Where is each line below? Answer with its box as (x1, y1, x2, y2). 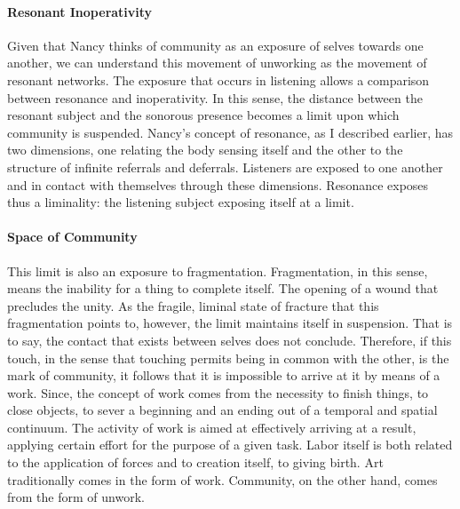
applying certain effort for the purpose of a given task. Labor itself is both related (7, 435, 453, 454)
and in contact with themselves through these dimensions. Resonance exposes (7, 175, 429, 194)
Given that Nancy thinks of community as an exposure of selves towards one (7, 36, 424, 54)
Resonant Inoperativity (7, 2, 153, 20)
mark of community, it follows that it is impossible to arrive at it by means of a (7, 366, 440, 385)
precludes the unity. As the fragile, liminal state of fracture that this (7, 296, 379, 314)
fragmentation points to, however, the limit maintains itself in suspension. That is (7, 314, 453, 332)
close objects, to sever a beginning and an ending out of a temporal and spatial (7, 401, 438, 419)
